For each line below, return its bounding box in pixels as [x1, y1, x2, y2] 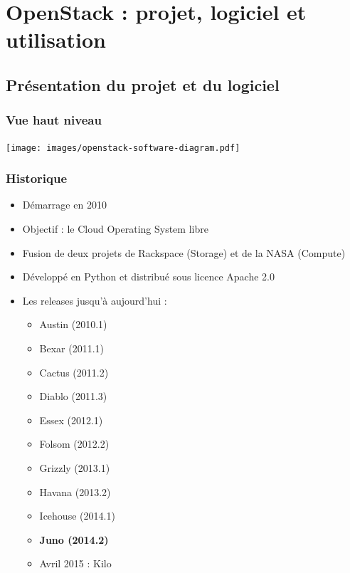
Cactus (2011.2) [39, 364, 109, 379]
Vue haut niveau [6, 111, 102, 129]
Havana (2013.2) [39, 484, 111, 499]
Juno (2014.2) [39, 532, 109, 547]
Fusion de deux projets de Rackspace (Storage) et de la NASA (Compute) [22, 245, 346, 260]
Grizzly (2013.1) [39, 460, 110, 475]
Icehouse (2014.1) [39, 508, 115, 523]
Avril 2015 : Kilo [39, 556, 112, 571]
